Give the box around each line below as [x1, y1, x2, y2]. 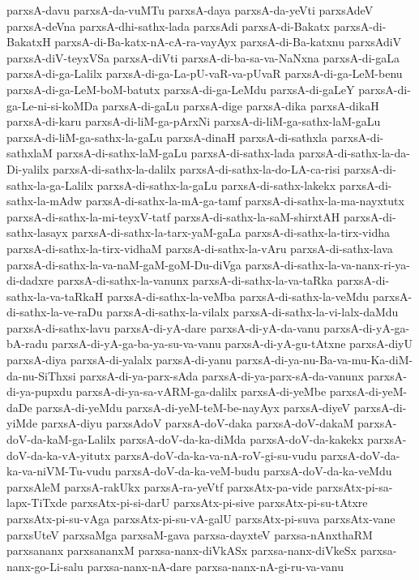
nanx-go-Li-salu [6, 557, 83, 574]
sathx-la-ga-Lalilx [6, 176, 93, 193]
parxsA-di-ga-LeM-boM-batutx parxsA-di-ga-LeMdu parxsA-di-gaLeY [6, 80, 355, 97]
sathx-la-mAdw [6, 192, 83, 209]
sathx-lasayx [6, 224, 68, 241]
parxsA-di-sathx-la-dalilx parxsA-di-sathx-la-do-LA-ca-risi [52, 160, 340, 177]
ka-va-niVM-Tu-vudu [6, 462, 112, 479]
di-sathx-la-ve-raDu [6, 303, 103, 320]
